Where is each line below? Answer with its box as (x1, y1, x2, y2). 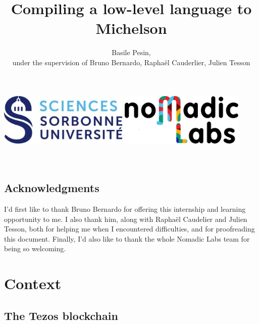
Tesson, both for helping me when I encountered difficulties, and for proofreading (4, 223, 255, 234)
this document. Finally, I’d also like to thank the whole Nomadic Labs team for (4, 233, 250, 244)
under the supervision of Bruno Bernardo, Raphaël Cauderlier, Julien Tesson (12, 57, 250, 67)
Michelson (95, 18, 167, 38)
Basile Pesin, (112, 47, 151, 58)
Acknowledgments (4, 180, 99, 196)
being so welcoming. (4, 243, 66, 254)
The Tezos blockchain (4, 307, 118, 323)
